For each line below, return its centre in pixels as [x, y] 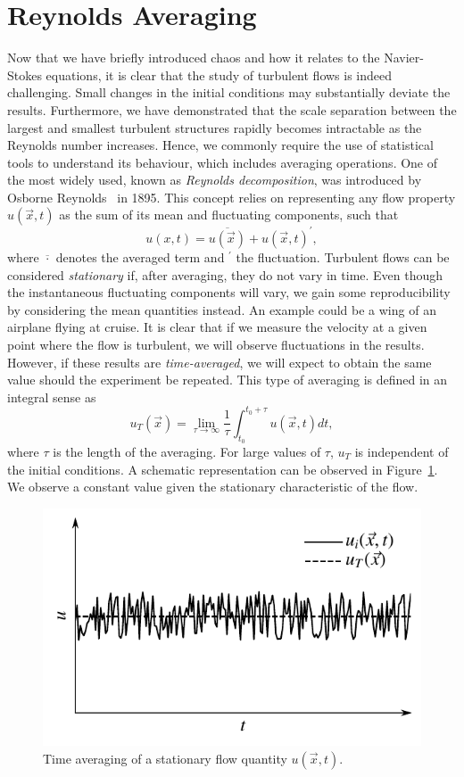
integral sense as [52, 397]
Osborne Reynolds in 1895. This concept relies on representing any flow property [232, 197]
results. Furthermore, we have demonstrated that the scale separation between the [232, 109]
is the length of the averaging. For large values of [187, 452]
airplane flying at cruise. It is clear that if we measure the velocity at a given [217, 327]
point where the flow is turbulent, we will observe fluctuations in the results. [216, 344]
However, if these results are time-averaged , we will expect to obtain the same [220, 362]
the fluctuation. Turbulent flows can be [343, 256]
